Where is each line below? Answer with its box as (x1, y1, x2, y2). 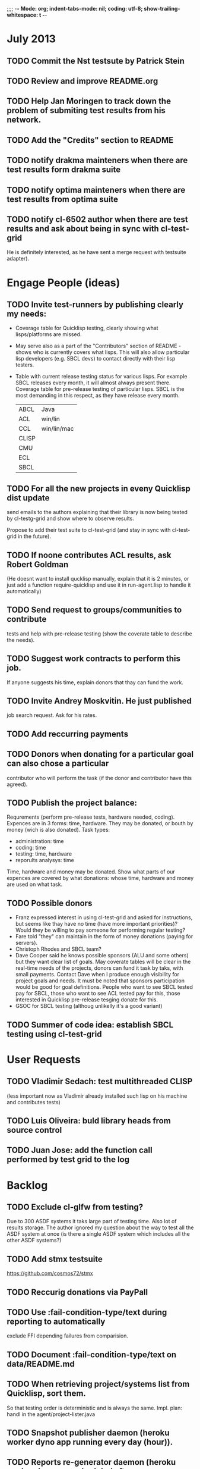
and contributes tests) (7, 1098, 61, 1105)
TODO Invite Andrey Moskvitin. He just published (7, 696, 192, 706)
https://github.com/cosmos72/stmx (7, 1270, 94, 1277)
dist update (7, 493, 50, 503)
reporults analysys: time (15, 857, 75, 864)
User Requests (7, 1053, 81, 1066)
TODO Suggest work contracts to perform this (7, 654, 180, 664)
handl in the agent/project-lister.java (7, 1410, 96, 1418)
